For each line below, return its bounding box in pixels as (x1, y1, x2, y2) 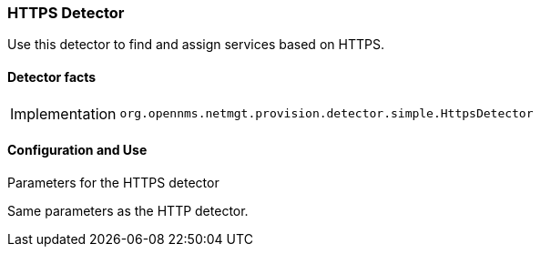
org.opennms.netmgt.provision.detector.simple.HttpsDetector (119, 107, 534, 121)
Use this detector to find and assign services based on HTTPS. (7, 36, 384, 53)
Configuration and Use (7, 142, 148, 158)
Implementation (10, 104, 117, 123)
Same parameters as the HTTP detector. (7, 202, 249, 218)
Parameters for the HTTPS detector (7, 174, 219, 190)
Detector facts (7, 68, 97, 85)
